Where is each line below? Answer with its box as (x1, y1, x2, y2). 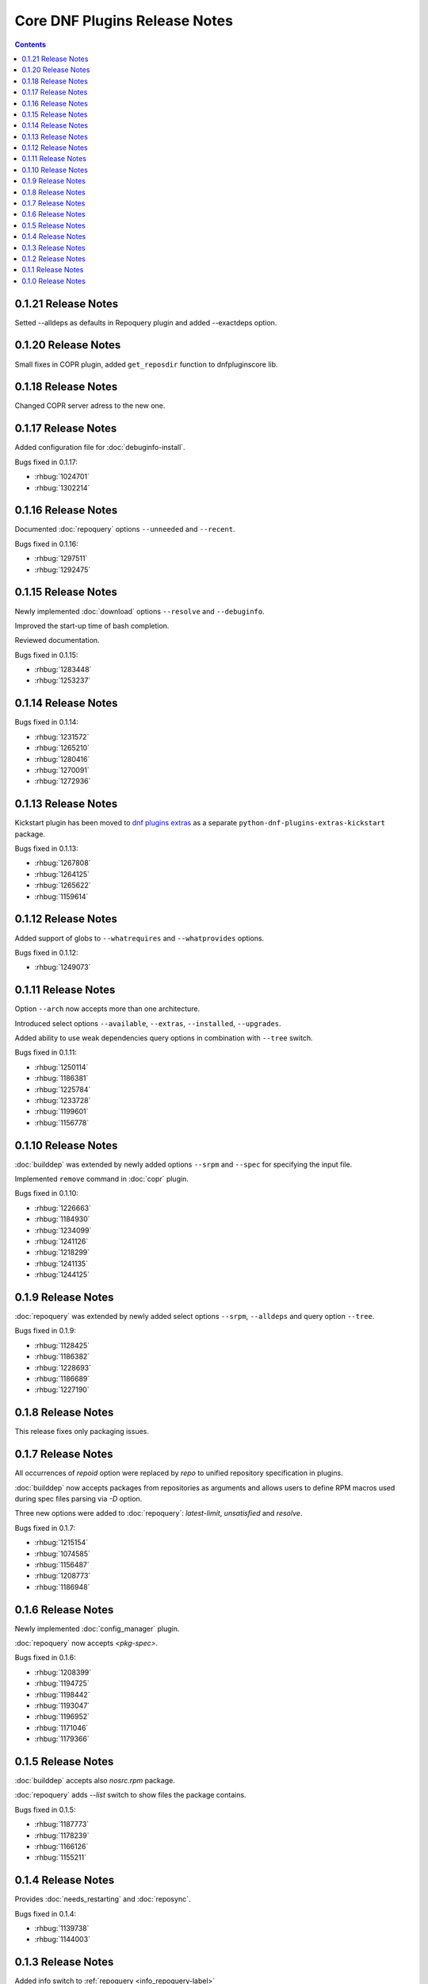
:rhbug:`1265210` (34, 743, 90, 753)
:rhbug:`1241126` (34, 1236, 89, 1246)
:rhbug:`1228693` (34, 1363, 91, 1372)
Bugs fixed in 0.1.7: (14, 1523, 75, 1532)
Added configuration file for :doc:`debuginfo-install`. (14, 443, 185, 452)
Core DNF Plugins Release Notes (14, 12, 234, 29)
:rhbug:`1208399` (34, 1667, 92, 1677)
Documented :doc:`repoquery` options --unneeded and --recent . (14, 525, 235, 534)
